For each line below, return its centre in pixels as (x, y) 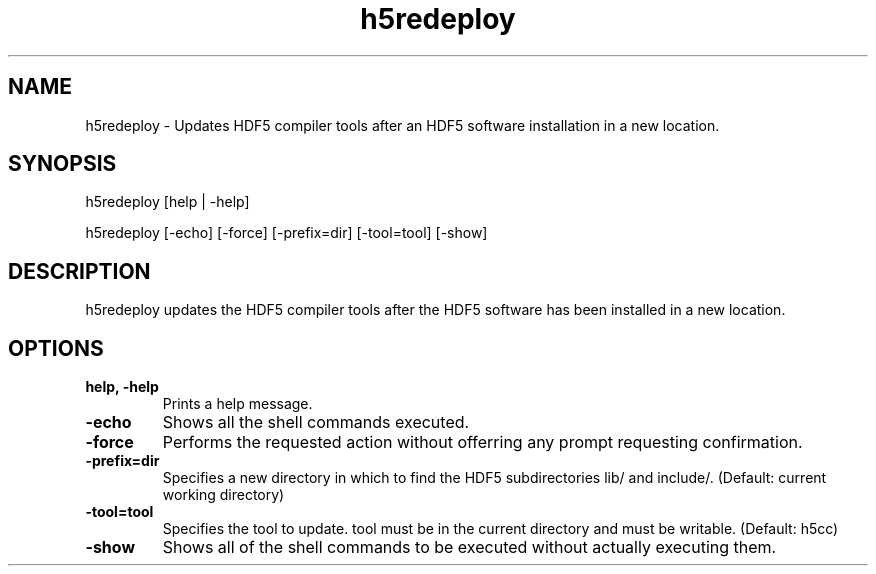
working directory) (223, 495)
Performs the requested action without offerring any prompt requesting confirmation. (482, 442)
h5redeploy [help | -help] (167, 202)
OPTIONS (56, 348)
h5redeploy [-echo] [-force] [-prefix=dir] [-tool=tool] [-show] (286, 233)
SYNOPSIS (62, 164)
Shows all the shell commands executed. (316, 422)
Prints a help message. (237, 404)
